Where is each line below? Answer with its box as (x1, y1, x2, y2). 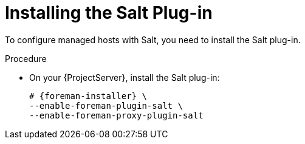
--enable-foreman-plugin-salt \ (29, 100, 183, 111)
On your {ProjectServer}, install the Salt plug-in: (29, 72, 220, 83)
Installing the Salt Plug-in (5, 2, 213, 23)
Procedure (5, 53, 47, 64)
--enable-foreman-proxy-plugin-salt (29, 110, 204, 120)
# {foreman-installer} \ (29, 91, 147, 101)
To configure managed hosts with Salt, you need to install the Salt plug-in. (5, 34, 301, 45)
